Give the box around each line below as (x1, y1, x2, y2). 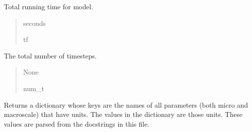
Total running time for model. (4, 1, 93, 11)
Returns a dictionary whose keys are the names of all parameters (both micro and (4, 99, 248, 110)
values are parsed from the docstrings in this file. (4, 118, 149, 129)
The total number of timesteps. (4, 50, 97, 60)
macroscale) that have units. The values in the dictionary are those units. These (4, 109, 243, 119)
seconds (23, 18, 46, 28)
